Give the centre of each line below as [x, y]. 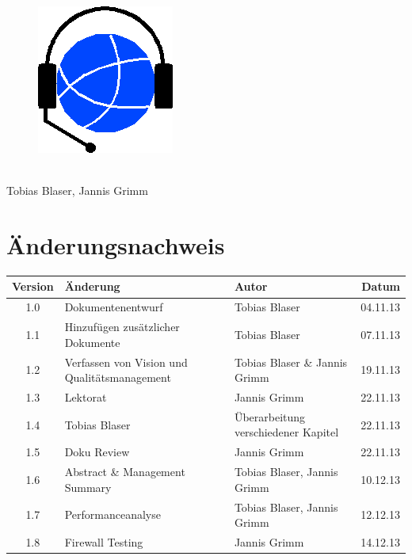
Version [33, 286]
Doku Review [97, 452]
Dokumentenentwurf [114, 307]
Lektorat [86, 396]
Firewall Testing [104, 541]
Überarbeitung [270, 416]
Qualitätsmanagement [118, 377]
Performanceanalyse [113, 514]
